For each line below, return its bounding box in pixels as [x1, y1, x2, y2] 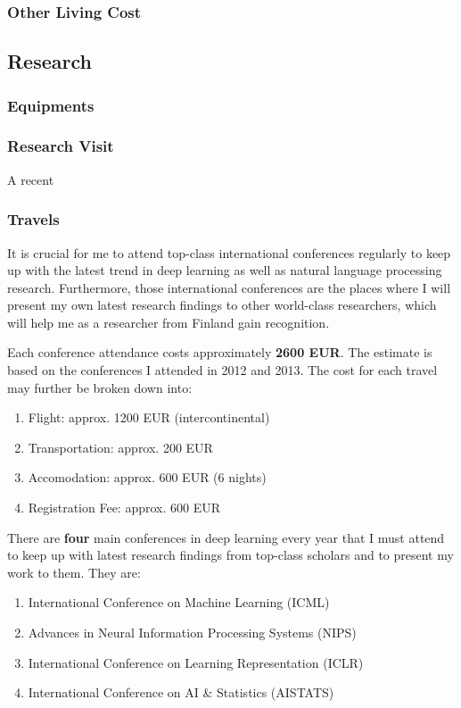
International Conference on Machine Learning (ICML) [28, 593, 330, 612]
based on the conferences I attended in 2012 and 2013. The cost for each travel [7, 361, 438, 379]
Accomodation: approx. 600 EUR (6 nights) [28, 468, 267, 487]
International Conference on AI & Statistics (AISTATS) [28, 683, 334, 702]
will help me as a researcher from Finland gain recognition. [7, 312, 330, 331]
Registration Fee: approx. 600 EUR [28, 498, 221, 517]
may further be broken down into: [7, 378, 193, 396]
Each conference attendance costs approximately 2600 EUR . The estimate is [7, 343, 432, 362]
